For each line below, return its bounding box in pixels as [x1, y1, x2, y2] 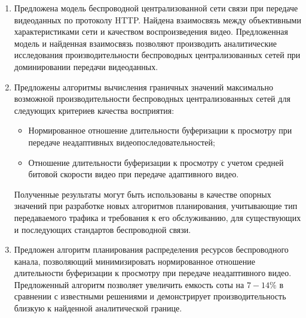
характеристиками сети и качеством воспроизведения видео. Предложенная [14, 25, 288, 38]
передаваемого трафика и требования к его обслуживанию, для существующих [14, 211, 301, 223]
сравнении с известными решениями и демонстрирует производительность [14, 290, 286, 302]
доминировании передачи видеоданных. [14, 60, 158, 72]
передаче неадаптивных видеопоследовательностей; [28, 135, 215, 148]
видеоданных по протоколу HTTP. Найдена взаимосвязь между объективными [14, 13, 301, 26]
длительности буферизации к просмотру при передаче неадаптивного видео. [14, 266, 292, 279]
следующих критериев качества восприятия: [14, 104, 175, 116]
